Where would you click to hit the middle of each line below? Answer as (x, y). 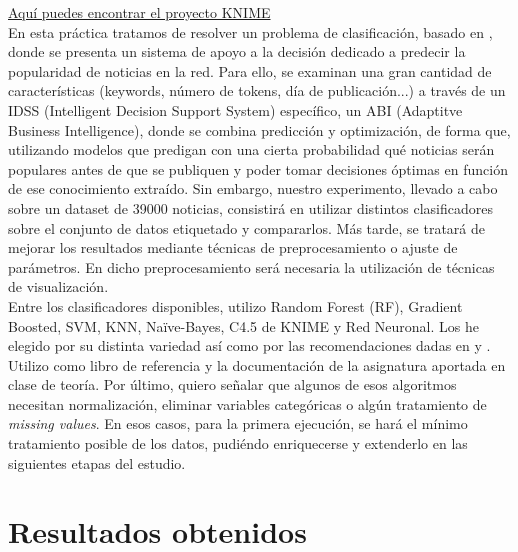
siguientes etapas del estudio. (97, 462)
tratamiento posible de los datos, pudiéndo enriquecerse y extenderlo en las (238, 443)
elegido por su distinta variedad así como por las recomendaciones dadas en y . (249, 345)
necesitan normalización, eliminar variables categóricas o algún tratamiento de (247, 403)
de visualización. (58, 286)
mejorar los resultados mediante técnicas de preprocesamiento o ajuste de (233, 247)
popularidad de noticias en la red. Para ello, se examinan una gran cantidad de (250, 70)
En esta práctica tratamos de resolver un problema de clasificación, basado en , (250, 31)
